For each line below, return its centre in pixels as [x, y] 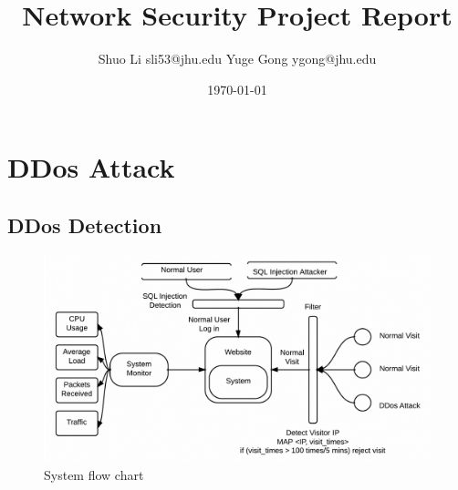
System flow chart [94, 475]
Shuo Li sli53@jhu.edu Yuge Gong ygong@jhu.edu [237, 59]
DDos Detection [85, 225]
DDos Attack [91, 167]
